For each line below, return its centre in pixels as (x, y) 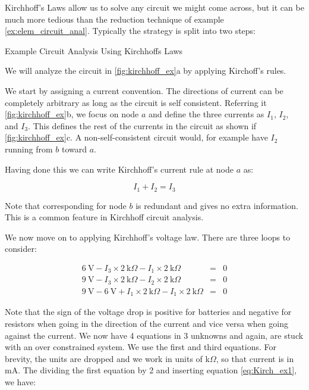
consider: (21, 249)
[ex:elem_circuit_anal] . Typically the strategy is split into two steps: (130, 31)
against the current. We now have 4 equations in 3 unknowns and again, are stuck (154, 335)
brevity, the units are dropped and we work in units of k (107, 358)
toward (74, 149)
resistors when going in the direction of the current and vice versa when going (146, 323)
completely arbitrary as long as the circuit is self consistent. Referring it (136, 102)
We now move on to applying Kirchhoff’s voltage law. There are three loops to (148, 237)
